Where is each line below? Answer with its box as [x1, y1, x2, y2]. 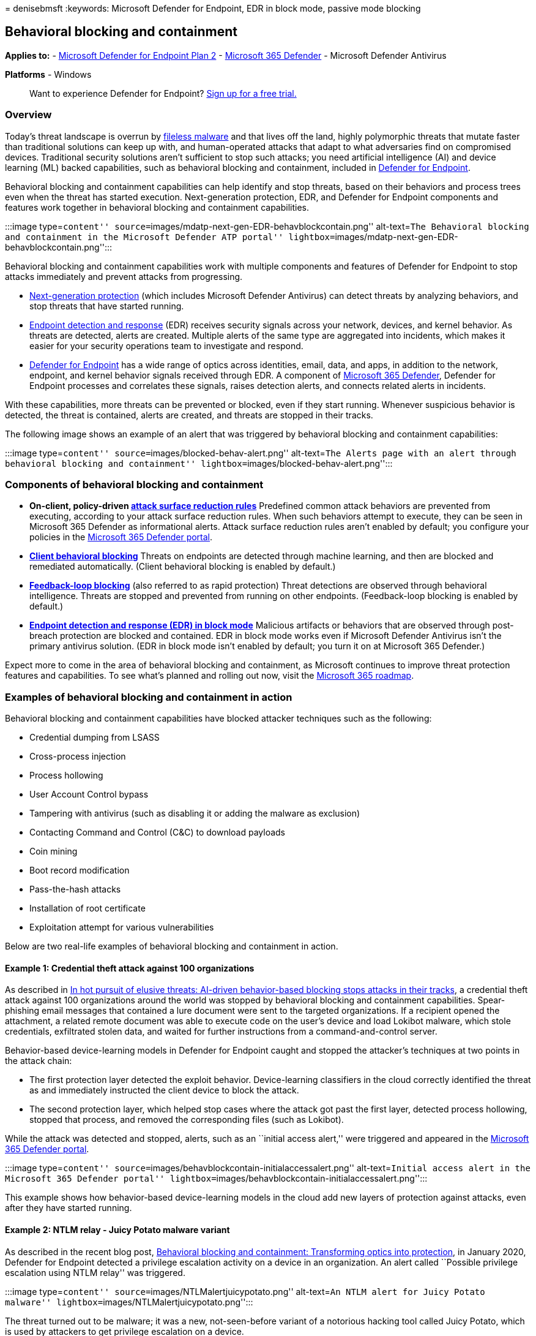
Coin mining [29, 846, 78, 857]
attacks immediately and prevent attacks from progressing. [5, 271, 243, 282]
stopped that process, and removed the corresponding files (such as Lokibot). [29, 1114, 344, 1125]
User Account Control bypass [29, 789, 149, 800]
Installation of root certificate [29, 903, 146, 914]
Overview [5, 108, 52, 121]
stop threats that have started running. [29, 300, 184, 311]
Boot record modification [29, 865, 130, 876]
